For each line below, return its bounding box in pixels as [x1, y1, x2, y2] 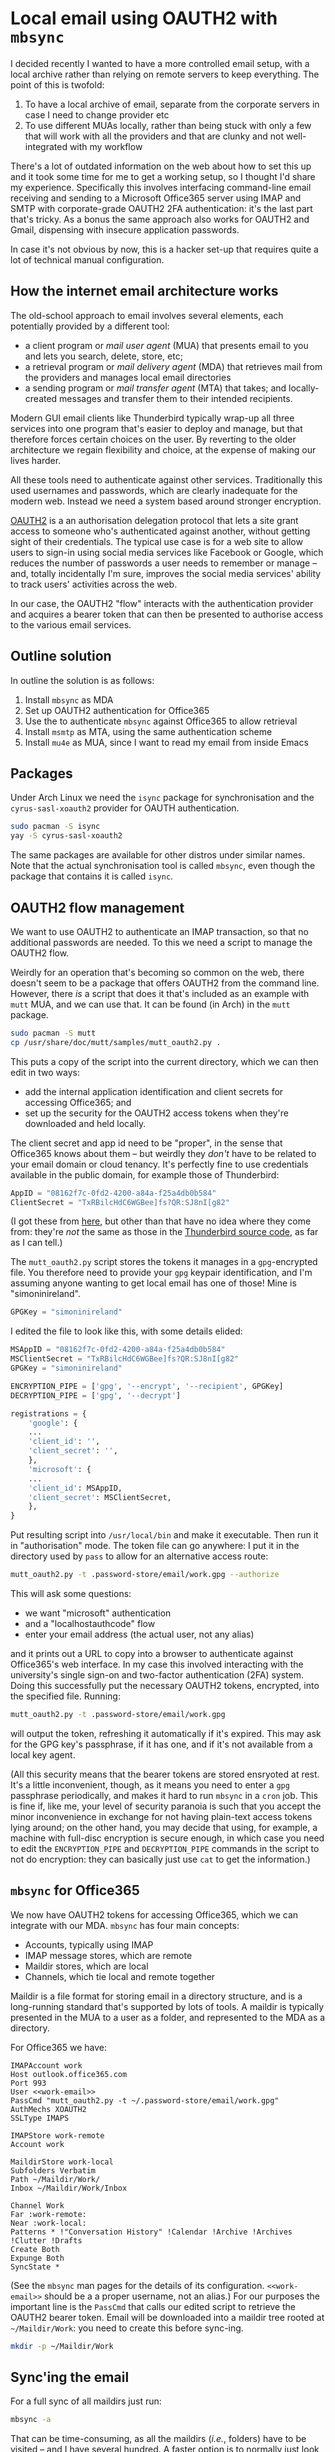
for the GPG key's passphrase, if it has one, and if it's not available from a [10, 1738, 313, 1750]
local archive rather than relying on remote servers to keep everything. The [10, 68, 320, 80]
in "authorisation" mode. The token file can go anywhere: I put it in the [10, 1540, 300, 1552]
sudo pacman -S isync [10, 822, 101, 832]
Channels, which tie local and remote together [24, 1970, 216, 1982]
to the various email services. [10, 618, 132, 631]
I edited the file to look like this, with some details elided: [10, 1325, 243, 1337]
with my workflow [69, 140, 143, 152]
